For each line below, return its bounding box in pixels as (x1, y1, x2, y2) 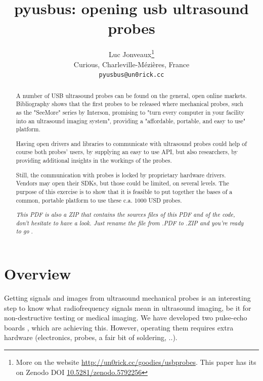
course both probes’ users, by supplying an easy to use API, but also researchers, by (16, 148, 238, 156)
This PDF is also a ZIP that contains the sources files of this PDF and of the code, (16, 210, 235, 219)
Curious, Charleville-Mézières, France (73, 59, 190, 69)
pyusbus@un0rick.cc (99, 71, 164, 79)
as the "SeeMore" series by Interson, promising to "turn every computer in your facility (16, 108, 244, 116)
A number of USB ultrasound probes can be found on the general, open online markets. (16, 91, 247, 100)
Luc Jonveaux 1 (108, 47, 155, 59)
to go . (16, 227, 33, 235)
